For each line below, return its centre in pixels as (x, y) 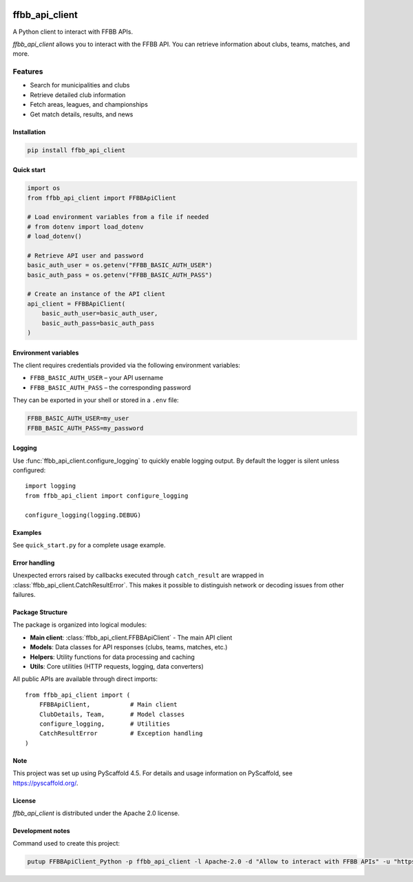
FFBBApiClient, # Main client (108, 705)
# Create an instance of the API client (96, 294)
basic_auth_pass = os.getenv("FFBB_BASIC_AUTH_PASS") (120, 275)
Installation (29, 132)
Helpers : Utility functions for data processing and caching (113, 657)
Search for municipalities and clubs (80, 85)
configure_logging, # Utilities (105, 724)
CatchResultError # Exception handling (121, 734)
